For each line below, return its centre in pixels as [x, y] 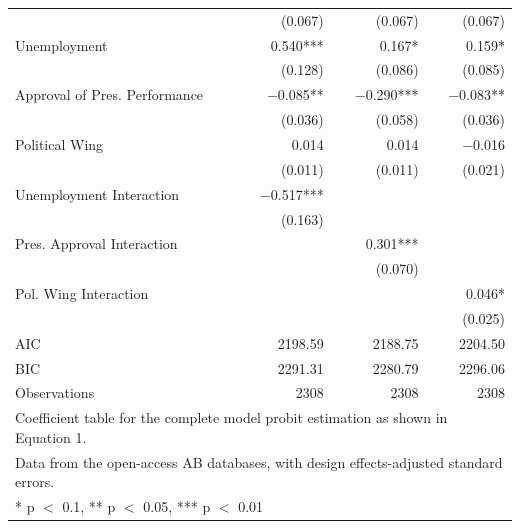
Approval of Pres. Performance [109, 94]
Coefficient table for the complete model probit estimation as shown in [231, 417]
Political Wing [59, 143]
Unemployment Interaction [97, 193]
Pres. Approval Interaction [96, 243]
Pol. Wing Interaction [82, 293]
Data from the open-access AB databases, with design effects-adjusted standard [259, 461]
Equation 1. [51, 436]
